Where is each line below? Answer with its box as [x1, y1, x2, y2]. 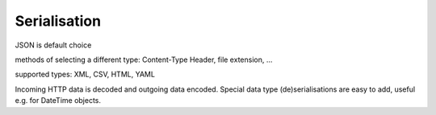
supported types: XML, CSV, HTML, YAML [15, 69, 155, 80]
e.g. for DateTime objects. [15, 96, 101, 105]
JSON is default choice [15, 40, 92, 50]
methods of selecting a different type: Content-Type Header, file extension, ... [15, 55, 273, 64]
